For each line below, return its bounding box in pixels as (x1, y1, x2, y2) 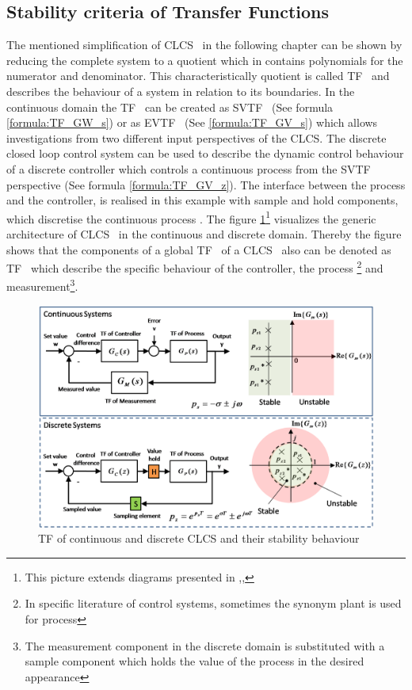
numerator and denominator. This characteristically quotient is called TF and (6, 67, 390, 84)
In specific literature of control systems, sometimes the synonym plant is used (25, 595, 402, 612)
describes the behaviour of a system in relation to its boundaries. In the (6, 82, 355, 99)
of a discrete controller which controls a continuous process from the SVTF (6, 160, 371, 177)
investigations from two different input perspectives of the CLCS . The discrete (6, 129, 387, 146)
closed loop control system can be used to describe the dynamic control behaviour (6, 145, 404, 162)
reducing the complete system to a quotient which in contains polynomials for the (6, 51, 403, 68)
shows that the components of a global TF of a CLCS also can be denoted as (6, 241, 391, 257)
